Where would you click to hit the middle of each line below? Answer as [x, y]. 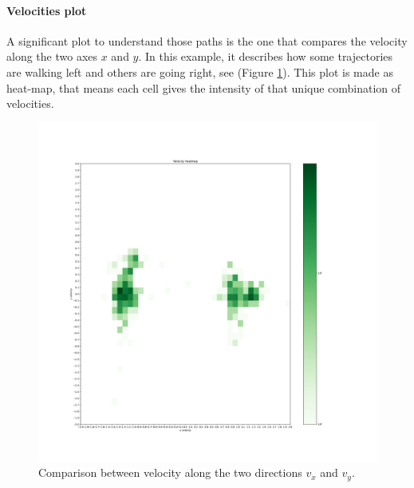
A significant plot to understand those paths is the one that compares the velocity [207, 40]
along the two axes [52, 56]
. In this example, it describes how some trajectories [266, 56]
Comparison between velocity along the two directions [170, 472]
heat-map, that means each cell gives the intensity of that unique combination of [204, 87]
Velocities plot [47, 10]
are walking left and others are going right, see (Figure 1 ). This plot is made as [200, 71]
